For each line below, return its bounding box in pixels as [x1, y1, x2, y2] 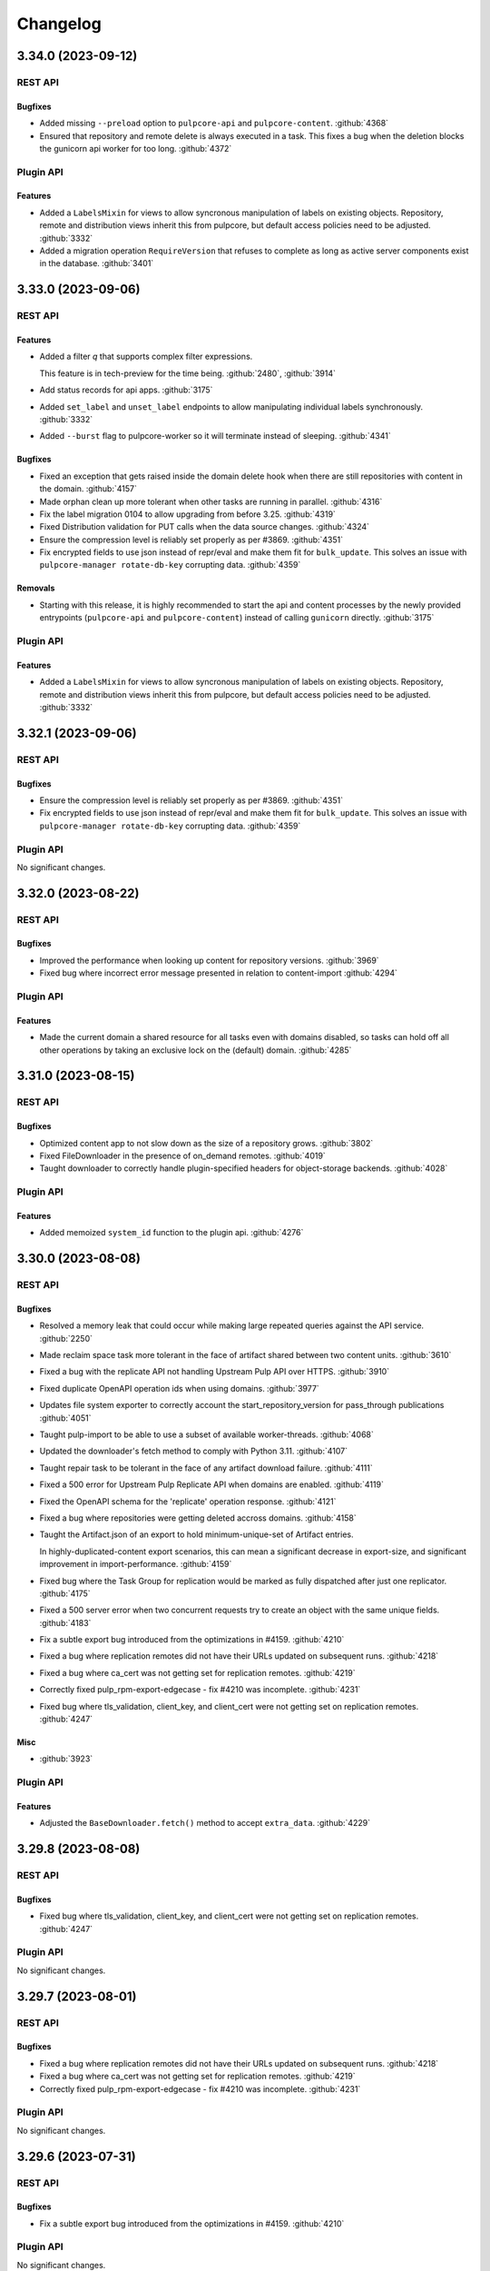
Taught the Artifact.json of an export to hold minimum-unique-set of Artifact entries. [39, 1529, 354, 1540]
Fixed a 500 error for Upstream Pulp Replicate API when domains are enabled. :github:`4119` [39, 1479, 385, 1490]
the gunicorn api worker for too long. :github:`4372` [39, 143, 232, 154]
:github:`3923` [39, 1753, 93, 1764]
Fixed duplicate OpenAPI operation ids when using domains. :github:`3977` [39, 1383, 319, 1393]
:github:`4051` [39, 1413, 92, 1423]
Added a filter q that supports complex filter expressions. [39, 351, 253, 362]
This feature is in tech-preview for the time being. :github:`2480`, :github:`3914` [39, 368, 336, 379]
